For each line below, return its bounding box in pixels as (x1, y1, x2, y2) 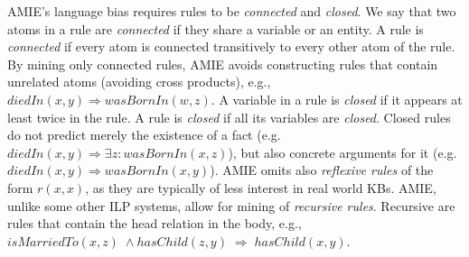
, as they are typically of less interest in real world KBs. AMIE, (85, 178, 436, 197)
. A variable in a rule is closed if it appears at (211, 89, 463, 108)
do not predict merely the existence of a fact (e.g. (7, 125, 281, 144)
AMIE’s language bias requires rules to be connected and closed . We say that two (7, 2, 456, 20)
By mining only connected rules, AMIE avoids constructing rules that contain (7, 54, 438, 73)
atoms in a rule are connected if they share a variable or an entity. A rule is (7, 19, 424, 38)
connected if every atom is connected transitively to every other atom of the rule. (7, 37, 455, 56)
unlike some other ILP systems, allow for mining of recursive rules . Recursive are (7, 196, 455, 215)
